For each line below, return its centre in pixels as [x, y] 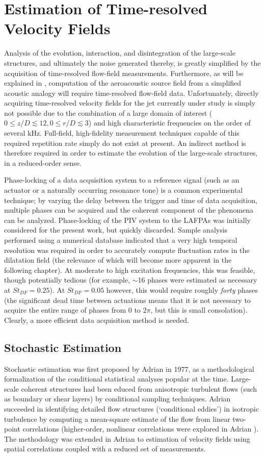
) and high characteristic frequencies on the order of [169, 123]
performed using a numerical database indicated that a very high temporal [121, 240]
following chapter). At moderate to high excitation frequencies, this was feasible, [130, 270]
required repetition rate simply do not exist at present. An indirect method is [125, 143]
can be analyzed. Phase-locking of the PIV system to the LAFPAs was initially [127, 220]
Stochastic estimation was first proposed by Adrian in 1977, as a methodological [129, 369]
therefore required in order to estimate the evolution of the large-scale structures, [131, 153]
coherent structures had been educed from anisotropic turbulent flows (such [139, 388]
